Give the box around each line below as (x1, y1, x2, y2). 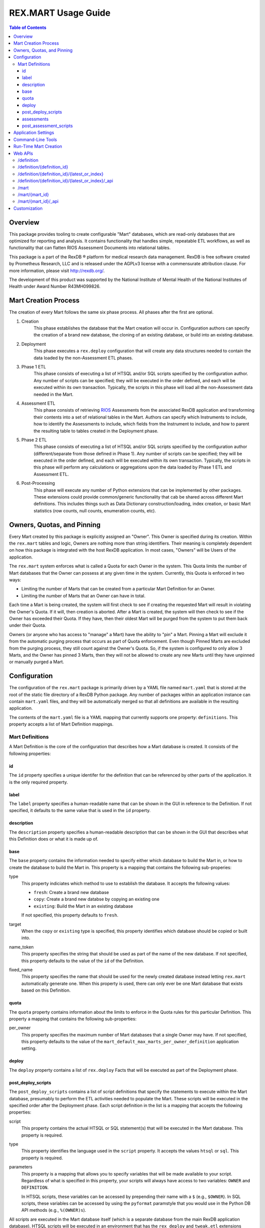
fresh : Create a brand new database (33, 890, 109, 895)
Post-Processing (21, 480, 55, 486)
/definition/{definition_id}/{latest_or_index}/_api (18, 178, 113, 184)
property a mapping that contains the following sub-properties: (9, 1016, 137, 1022)
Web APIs (13, 150, 33, 156)
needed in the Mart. (33, 391, 74, 397)
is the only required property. (9, 779, 68, 785)
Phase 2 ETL (21, 437, 47, 443)
